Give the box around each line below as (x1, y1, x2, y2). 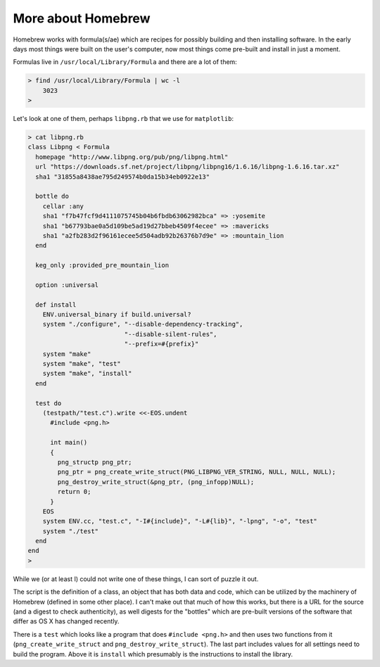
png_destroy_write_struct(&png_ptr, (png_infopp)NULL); (57, 478, 255, 485)
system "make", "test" (42, 360, 121, 368)
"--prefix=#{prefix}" (124, 340, 199, 348)
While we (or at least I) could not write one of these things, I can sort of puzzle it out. (13, 574, 259, 583)
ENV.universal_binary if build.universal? (42, 310, 191, 319)
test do (35, 399, 62, 407)
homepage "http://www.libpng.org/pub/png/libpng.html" (35, 153, 229, 161)
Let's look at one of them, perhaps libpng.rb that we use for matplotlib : (13, 115, 234, 123)
